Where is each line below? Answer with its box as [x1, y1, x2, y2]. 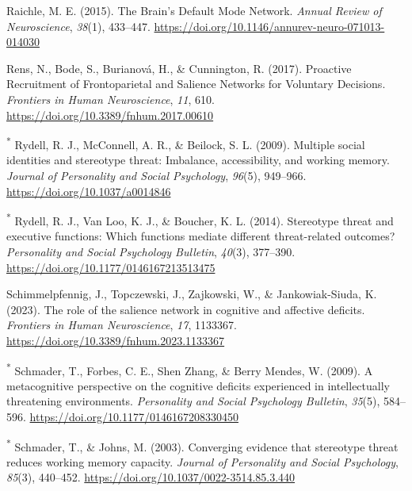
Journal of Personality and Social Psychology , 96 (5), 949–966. [6, 167, 307, 183]
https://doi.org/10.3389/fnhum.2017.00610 [6, 106, 214, 123]
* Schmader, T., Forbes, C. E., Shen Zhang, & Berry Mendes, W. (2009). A [6, 359, 373, 378]
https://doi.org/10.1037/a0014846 [6, 182, 171, 199]
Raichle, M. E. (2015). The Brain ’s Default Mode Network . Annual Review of [6, 2, 382, 18]
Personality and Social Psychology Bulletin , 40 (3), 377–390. [6, 244, 296, 260]
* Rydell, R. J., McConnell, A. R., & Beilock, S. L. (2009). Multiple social [6, 134, 365, 152]
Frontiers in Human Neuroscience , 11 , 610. [6, 90, 215, 107]
